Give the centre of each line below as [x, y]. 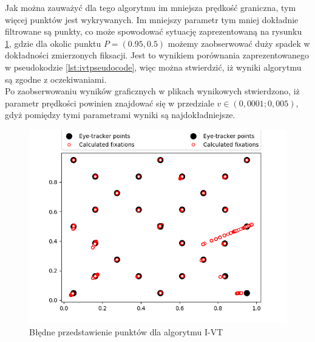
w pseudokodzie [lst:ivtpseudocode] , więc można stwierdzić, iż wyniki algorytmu [153, 67]
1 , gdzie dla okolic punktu [53, 43]
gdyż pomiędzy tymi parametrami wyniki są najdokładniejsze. [120, 115]
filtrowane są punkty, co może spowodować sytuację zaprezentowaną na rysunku [154, 31]
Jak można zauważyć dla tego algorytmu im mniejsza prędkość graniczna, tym [151, 7]
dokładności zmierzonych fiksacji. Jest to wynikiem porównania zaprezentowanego [157, 55]
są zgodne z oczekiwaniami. [56, 79]
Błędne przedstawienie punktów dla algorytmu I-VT [126, 331]
